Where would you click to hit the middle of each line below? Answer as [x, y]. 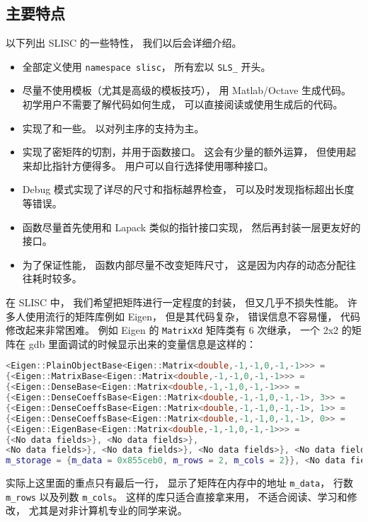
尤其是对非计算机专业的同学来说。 [108, 510]
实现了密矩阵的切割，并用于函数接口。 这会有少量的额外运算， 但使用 [184, 152]
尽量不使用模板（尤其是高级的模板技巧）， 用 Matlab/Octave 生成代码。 [187, 90]
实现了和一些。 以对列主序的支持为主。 [113, 128]
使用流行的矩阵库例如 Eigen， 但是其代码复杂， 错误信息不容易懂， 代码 [193, 316]
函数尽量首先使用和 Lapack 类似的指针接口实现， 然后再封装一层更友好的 [191, 227]
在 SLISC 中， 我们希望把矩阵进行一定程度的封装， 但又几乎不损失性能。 [175, 302]
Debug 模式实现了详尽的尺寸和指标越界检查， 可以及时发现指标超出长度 [188, 189]
